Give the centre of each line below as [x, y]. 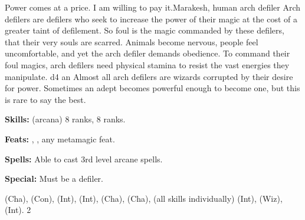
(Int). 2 [18, 210]
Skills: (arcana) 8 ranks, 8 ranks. [65, 119]
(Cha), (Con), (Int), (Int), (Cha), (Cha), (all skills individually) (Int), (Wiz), [144, 198]
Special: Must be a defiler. [54, 179]
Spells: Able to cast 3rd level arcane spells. [84, 159]
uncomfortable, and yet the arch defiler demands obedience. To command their [147, 53]
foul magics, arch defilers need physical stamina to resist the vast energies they [147, 64]
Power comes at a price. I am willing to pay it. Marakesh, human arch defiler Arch [153, 7]
